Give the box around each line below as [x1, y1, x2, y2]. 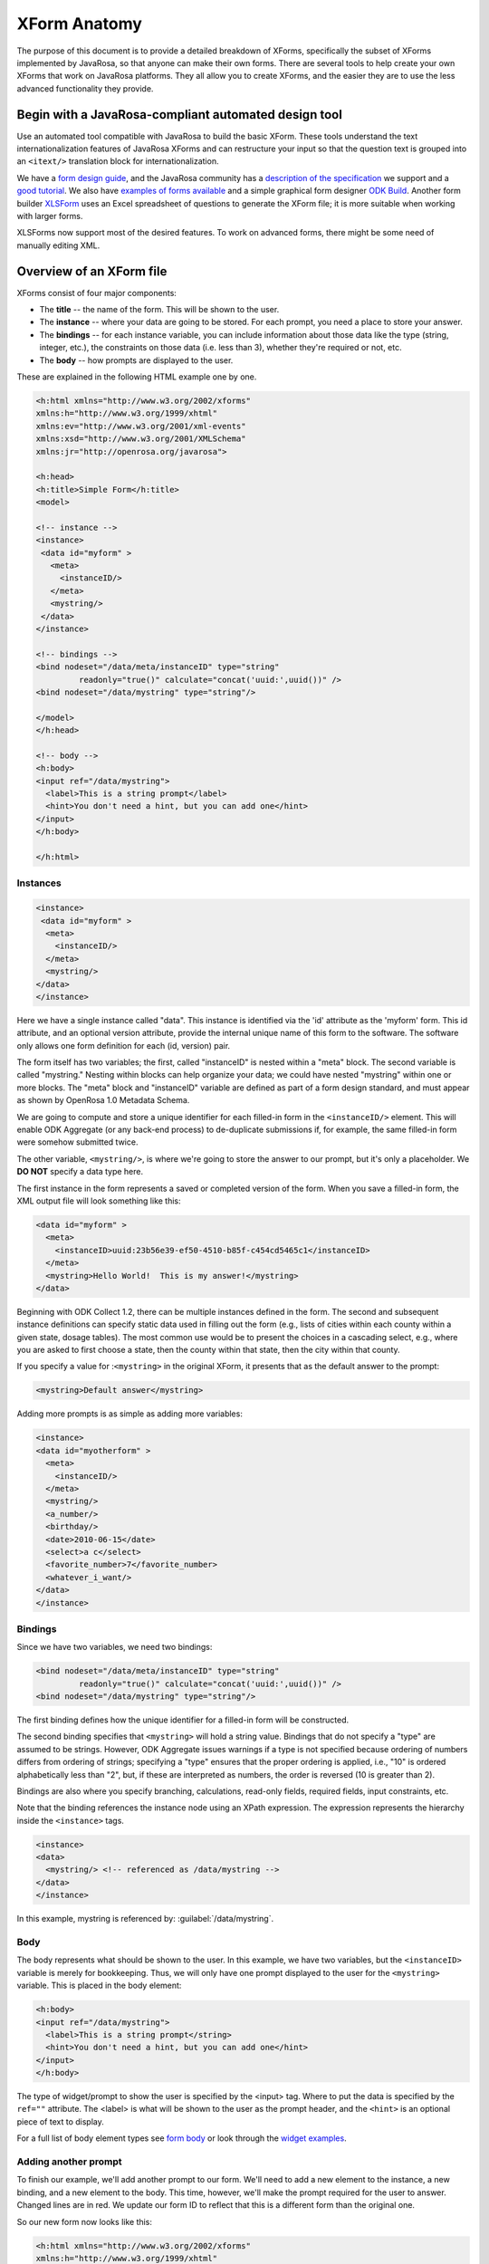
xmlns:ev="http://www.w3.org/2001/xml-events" [35, 421, 246, 431]
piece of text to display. [16, 2115, 104, 2127]
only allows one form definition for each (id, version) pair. [16, 1040, 231, 1050]
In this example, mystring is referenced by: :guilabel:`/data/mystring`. [16, 1914, 274, 1924]
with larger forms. [16, 210, 83, 221]
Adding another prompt [16, 2155, 122, 2168]
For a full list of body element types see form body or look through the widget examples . [16, 2133, 348, 2144]
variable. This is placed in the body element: [16, 1980, 182, 1991]
